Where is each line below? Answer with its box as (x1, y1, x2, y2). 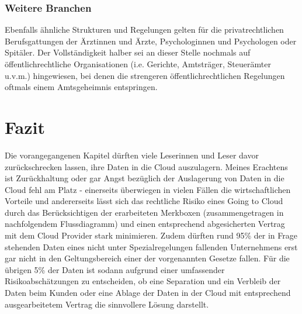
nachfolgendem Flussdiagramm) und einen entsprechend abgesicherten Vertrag (5, 218, 285, 230)
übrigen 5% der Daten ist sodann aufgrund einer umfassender (5, 263, 225, 275)
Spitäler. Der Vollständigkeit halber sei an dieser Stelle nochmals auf (5, 46, 251, 58)
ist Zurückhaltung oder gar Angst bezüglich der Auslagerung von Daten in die (5, 172, 284, 184)
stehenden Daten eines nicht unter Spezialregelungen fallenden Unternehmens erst (5, 240, 298, 253)
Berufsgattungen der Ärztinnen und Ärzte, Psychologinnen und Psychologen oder (5, 34, 297, 47)
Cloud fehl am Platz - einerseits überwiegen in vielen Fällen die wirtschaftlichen (5, 183, 291, 195)
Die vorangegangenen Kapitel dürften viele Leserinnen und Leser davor (5, 149, 259, 161)
